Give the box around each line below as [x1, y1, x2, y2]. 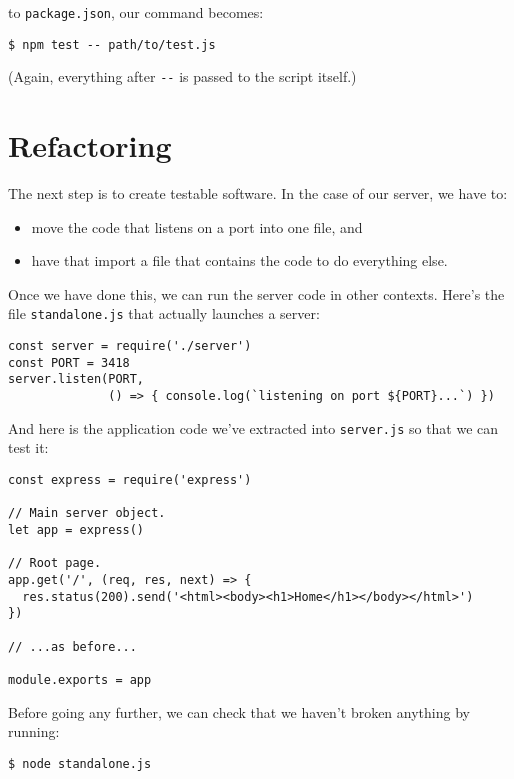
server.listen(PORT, [8, 372, 145, 387]
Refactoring [8, 125, 172, 166]
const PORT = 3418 [8, 355, 130, 370]
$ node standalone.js [8, 756, 152, 771]
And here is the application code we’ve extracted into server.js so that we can [8, 417, 499, 438]
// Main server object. [8, 506, 166, 521]
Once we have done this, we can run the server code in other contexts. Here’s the [8, 283, 505, 304]
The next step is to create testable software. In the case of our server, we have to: [8, 183, 508, 204]
